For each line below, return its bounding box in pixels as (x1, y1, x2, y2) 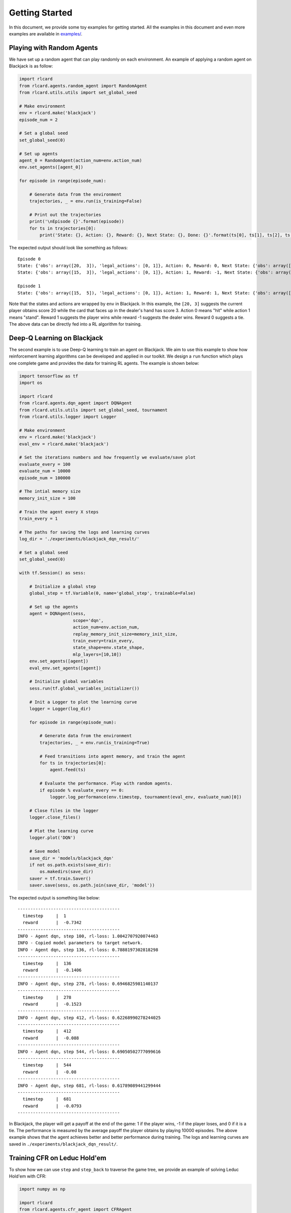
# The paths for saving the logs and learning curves (19, 529, 150, 535)
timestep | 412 (22, 1029, 72, 1034)
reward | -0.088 (22, 1035, 80, 1041)
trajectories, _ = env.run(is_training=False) (29, 198, 143, 204)
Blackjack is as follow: (9, 63, 53, 69)
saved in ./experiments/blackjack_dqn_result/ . (9, 1141, 118, 1147)
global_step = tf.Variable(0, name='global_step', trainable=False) (29, 590, 196, 596)
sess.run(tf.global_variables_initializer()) (29, 686, 140, 691)
